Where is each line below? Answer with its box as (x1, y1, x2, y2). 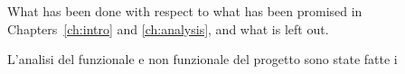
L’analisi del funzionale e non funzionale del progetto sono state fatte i (7, 50, 398, 69)
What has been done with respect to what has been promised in (7, 2, 363, 20)
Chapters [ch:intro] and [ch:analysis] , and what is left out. (7, 19, 329, 38)
